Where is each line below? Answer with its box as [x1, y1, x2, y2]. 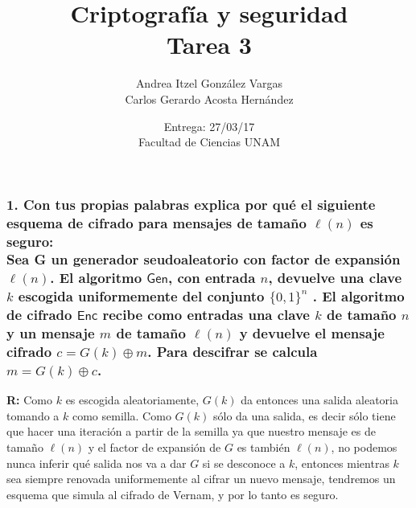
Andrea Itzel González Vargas [135, 75, 283, 92]
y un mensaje [6, 323, 95, 343]
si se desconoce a [202, 454, 286, 471]
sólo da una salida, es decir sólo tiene [213, 407, 396, 424]
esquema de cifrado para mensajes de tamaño [6, 212, 307, 232]
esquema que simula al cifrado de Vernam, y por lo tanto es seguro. [6, 485, 339, 502]
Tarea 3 [167, 28, 252, 61]
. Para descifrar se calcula [147, 342, 318, 362]
